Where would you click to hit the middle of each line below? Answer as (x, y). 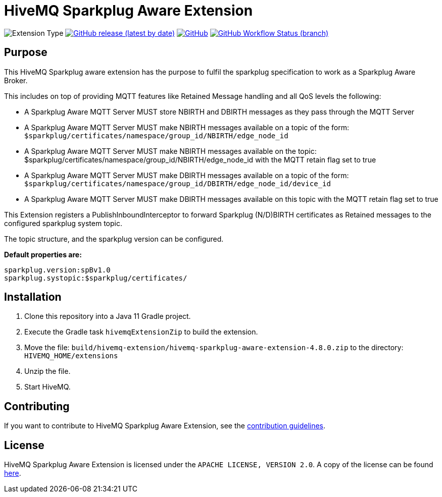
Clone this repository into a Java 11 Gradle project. (108, 316)
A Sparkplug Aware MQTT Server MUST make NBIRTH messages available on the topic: (170, 151)
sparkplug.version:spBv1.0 (57, 270)
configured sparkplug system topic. (63, 223)
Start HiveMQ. (47, 387)
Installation (33, 297)
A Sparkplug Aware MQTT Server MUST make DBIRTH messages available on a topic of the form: (187, 175)
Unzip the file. (47, 371)
